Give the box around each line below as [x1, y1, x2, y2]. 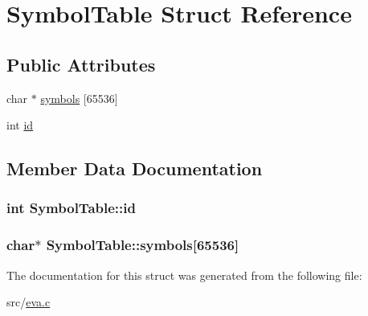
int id [6, 117, 34, 133]
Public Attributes [6, 51, 156, 76]
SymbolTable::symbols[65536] [46, 235, 239, 255]
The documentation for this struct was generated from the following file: [6, 266, 362, 283]
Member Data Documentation [6, 156, 263, 181]
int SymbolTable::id [6, 198, 136, 218]
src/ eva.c [6, 293, 51, 310]
